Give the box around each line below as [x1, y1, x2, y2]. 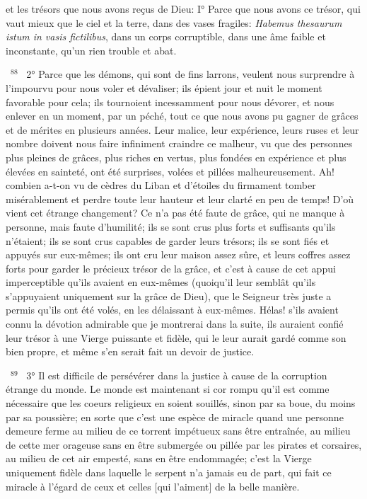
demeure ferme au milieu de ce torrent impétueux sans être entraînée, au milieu [6, 423, 351, 438]
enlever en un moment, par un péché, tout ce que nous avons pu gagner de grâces [6, 108, 359, 123]
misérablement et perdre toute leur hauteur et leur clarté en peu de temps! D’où [6, 191, 354, 206]
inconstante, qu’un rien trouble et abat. [6, 42, 177, 57]
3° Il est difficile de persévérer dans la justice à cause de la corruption [26, 367, 327, 382]
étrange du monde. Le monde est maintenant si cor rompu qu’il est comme [6, 382, 330, 396]
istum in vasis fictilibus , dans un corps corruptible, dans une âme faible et [6, 29, 326, 44]
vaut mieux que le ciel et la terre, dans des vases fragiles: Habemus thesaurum [6, 15, 342, 30]
